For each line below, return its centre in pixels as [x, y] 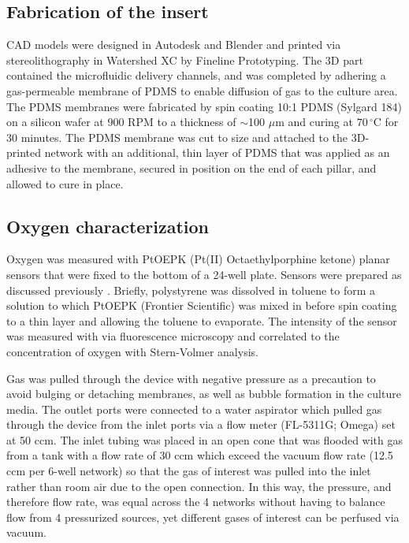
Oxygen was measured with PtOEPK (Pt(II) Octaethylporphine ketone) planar [198, 259]
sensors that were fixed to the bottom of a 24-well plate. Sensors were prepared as [204, 274]
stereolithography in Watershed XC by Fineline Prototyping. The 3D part [185, 60]
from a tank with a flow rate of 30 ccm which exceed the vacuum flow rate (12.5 [200, 455]
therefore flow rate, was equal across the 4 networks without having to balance [196, 502]
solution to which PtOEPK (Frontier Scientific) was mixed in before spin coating [202, 305]
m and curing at [314, 122]
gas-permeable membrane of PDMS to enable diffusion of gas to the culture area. [202, 90]
